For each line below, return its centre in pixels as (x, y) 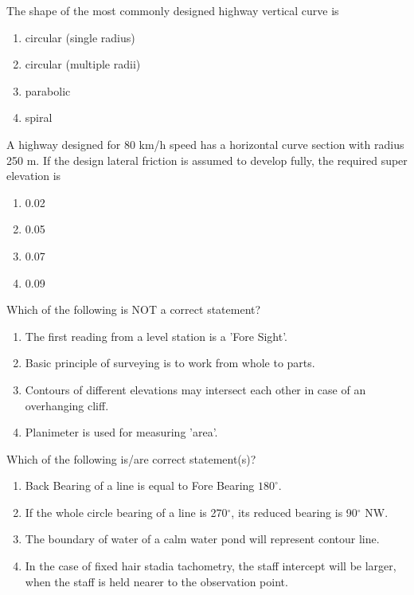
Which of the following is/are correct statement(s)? (131, 458)
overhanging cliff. (67, 405)
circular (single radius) (80, 37)
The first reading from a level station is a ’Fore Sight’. (156, 336)
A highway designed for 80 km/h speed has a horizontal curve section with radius (205, 144)
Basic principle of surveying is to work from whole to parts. (170, 363)
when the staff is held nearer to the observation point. (156, 581)
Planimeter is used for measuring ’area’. (121, 432)
